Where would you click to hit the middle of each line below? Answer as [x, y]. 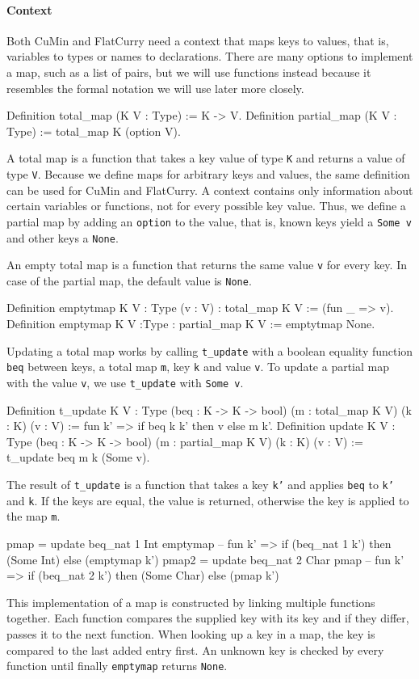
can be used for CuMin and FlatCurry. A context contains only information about [210, 190]
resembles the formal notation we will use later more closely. [155, 88]
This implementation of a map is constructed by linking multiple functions [191, 602]
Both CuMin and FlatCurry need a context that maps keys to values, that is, [198, 40]
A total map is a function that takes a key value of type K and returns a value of [206, 158]
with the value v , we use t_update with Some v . [125, 382]
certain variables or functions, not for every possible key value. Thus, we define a [206, 206]
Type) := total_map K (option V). [94, 131]
